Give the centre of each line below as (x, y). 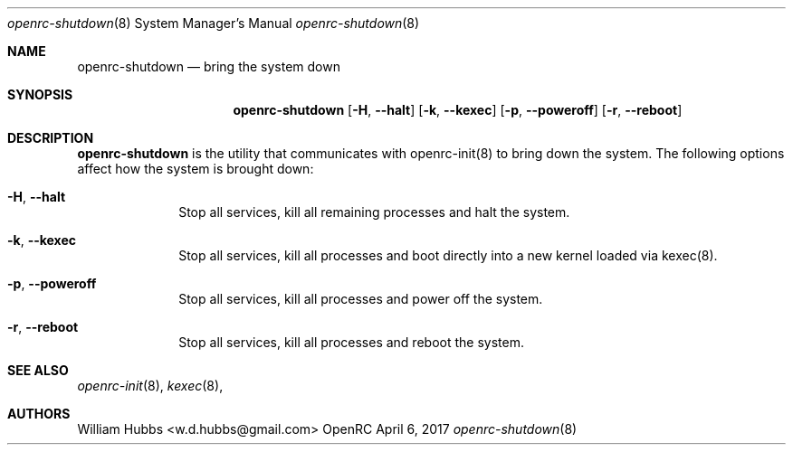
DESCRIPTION (51, 138)
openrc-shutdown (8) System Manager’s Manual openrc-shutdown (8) (214, 23)
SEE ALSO (38, 370)
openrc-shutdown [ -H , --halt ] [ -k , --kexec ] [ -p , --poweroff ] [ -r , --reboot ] (458, 110)
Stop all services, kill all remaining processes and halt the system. (374, 212)
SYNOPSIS (40, 94)
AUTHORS (39, 414)
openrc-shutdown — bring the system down (209, 66)
